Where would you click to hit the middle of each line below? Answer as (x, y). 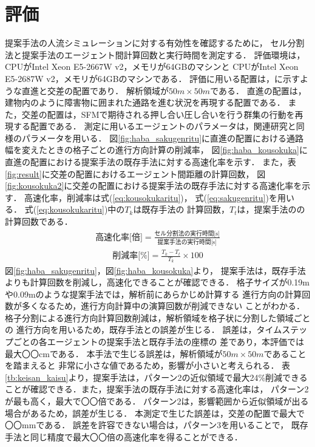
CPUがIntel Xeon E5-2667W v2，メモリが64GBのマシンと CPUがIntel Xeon (152, 67)
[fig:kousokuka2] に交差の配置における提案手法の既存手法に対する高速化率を (154, 186)
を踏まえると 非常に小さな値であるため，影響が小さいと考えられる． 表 (148, 365)
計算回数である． (39, 221)
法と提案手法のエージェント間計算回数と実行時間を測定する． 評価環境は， (155, 54)
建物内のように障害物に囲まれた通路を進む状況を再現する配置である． (145, 102)
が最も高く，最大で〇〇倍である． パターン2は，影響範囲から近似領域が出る (157, 401)
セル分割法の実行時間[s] (187, 234)
